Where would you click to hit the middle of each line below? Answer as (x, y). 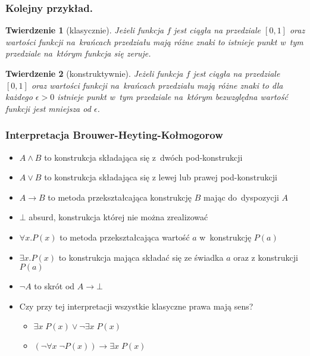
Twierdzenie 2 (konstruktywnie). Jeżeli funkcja (94, 73)
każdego (19, 97)
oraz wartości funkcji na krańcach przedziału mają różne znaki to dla (157, 85)
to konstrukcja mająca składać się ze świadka (141, 257)
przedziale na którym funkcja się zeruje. (78, 53)
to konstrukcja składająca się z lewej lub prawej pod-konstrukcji (161, 177)
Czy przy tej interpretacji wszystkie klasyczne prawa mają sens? (136, 306)
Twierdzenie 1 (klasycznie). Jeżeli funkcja (85, 30)
